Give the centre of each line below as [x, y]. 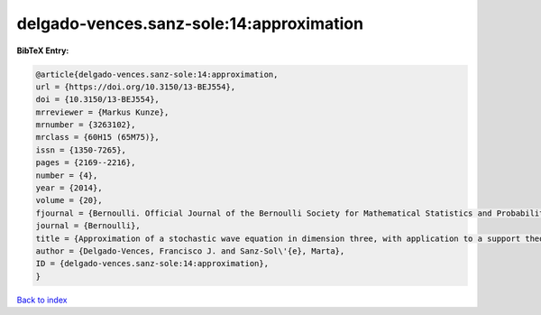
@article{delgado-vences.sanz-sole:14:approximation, [157, 74]
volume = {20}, [69, 200]
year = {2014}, [69, 188]
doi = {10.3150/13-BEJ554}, [97, 100]
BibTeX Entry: [43, 51]
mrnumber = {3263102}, [86, 125]
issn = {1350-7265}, [81, 150]
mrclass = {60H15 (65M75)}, [97, 137]
